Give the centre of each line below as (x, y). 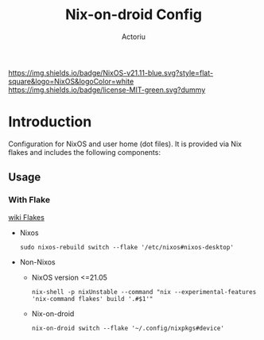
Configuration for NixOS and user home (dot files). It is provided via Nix (125, 144)
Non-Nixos (37, 262)
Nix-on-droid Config (134, 15)
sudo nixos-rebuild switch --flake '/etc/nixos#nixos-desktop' (127, 247)
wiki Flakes (27, 217)
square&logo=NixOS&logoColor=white (71, 81)
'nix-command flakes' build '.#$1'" (92, 299)
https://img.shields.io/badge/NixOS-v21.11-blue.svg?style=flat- (111, 72)
